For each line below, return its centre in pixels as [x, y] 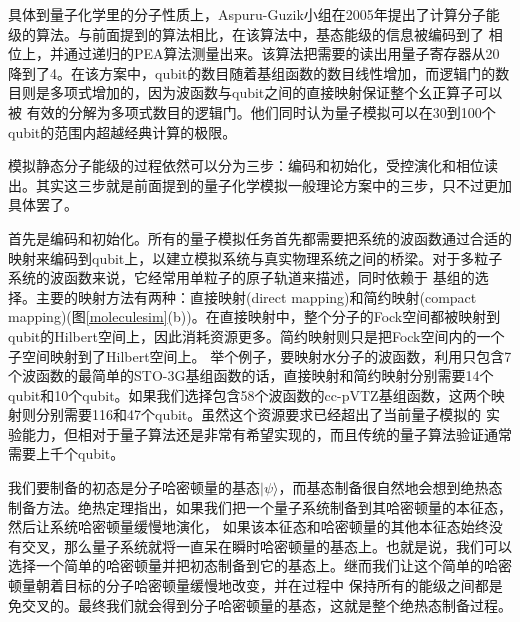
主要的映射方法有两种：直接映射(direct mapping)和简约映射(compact [256, 296]
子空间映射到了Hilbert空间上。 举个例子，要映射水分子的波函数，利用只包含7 [260, 355]
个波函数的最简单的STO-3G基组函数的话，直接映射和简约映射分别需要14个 [251, 375]
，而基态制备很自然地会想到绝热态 [390, 487]
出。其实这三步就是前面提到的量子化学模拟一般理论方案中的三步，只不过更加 [260, 184]
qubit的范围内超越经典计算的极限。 [122, 131]
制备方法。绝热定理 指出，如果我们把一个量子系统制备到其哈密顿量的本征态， [260, 506]
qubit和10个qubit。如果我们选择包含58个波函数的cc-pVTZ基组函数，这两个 [249, 394]
